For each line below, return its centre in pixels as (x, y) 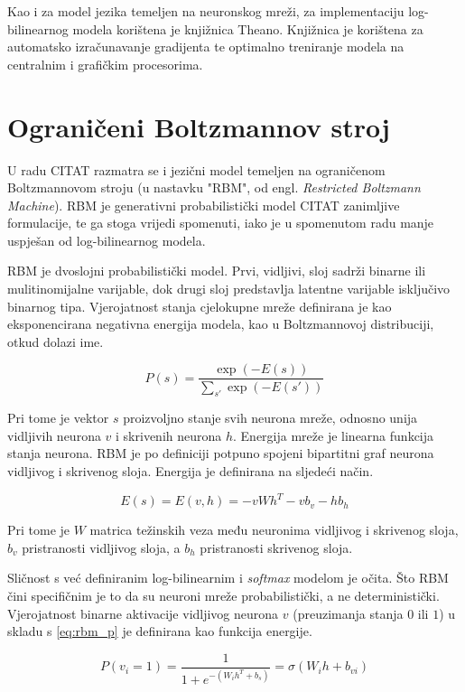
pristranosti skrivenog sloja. (276, 547)
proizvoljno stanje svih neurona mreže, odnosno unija (270, 418)
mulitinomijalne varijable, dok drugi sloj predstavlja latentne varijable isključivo (229, 289)
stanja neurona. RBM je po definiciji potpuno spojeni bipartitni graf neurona (221, 453)
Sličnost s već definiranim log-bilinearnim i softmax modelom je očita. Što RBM (228, 578)
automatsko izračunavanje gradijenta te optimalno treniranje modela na (206, 47)
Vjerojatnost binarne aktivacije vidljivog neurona (143, 613)
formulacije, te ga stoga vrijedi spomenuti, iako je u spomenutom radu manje (221, 223)
